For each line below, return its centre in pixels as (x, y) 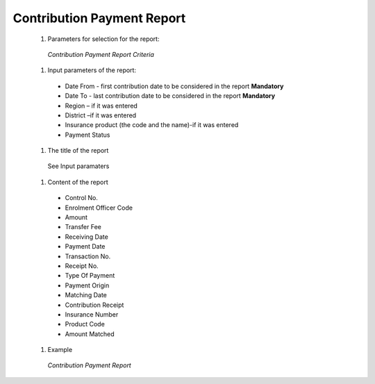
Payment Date (85, 247)
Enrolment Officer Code (99, 208)
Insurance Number (92, 314)
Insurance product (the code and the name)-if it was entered (152, 125)
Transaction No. (88, 256)
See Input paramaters (78, 166)
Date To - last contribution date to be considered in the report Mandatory (170, 96)
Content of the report (78, 182)
